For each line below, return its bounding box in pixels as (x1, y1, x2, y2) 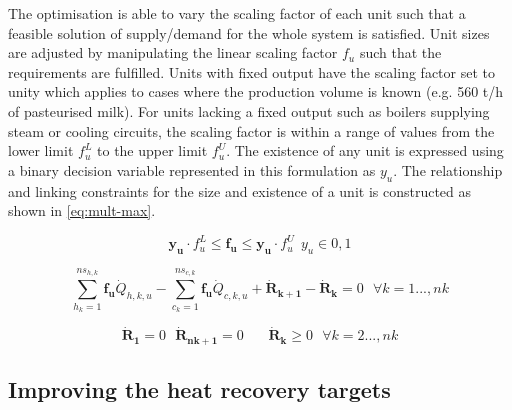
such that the (359, 42, 442, 63)
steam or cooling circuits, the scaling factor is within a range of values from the (8, 120, 495, 141)
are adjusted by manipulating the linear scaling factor (8, 42, 338, 63)
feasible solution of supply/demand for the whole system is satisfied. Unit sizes (8, 22, 490, 43)
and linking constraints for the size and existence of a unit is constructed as (8, 180, 472, 201)
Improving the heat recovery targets (8, 374, 391, 405)
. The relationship (393, 159, 503, 180)
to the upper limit (97, 140, 208, 161)
